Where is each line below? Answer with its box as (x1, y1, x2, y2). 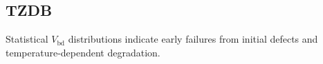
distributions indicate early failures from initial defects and (68, 32, 318, 46)
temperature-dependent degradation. (6, 45, 160, 59)
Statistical (6, 32, 48, 46)
